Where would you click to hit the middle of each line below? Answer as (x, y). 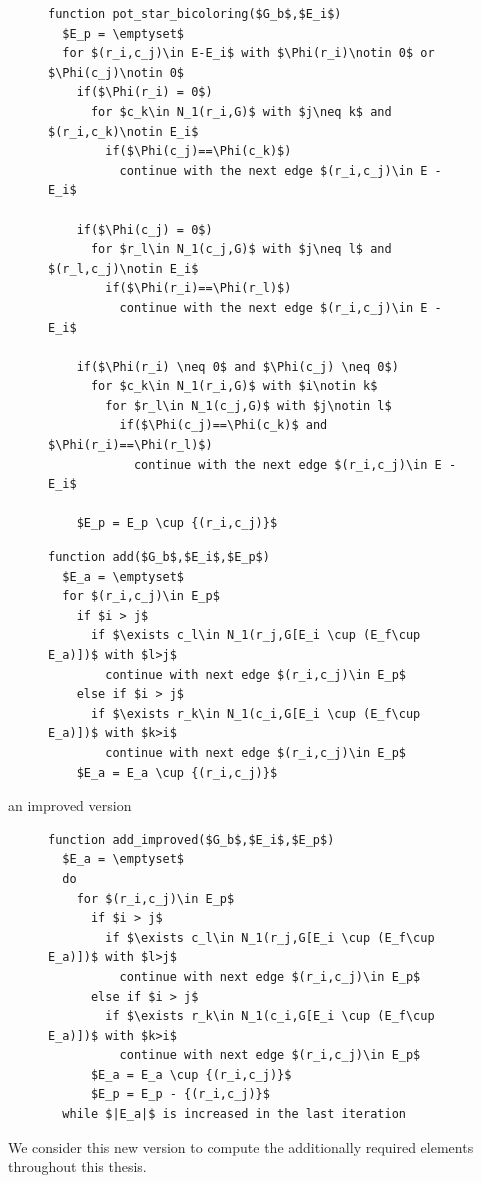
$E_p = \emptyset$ (123, 33)
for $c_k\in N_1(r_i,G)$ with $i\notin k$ (234, 386)
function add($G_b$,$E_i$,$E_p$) (159, 557)
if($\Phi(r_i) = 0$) (144, 92)
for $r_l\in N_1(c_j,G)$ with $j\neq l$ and (241, 249)
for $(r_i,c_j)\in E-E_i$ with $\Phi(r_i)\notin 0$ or (248, 53)
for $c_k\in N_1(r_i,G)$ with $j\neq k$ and (241, 111)
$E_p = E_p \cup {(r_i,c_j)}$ (177, 523)
